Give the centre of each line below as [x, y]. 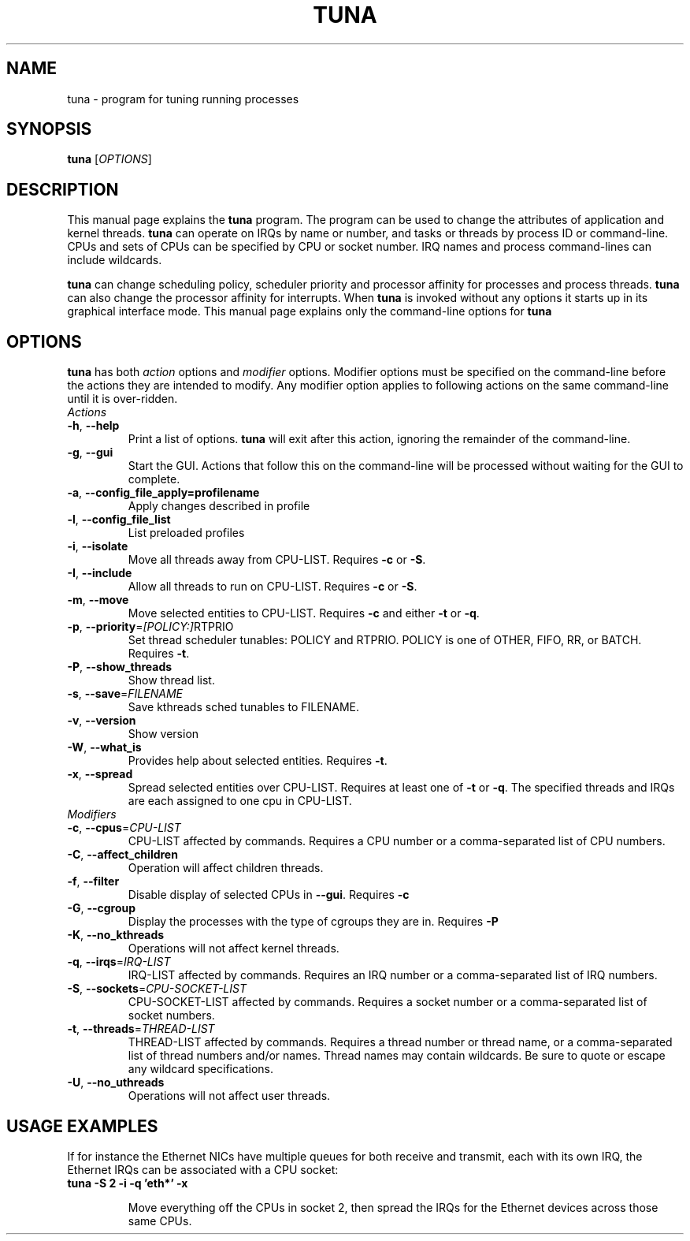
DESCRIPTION [63, 189]
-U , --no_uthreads [116, 1083]
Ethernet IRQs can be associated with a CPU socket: [203, 1169]
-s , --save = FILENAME [125, 694]
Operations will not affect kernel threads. [234, 948]
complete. [154, 479]
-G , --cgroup [102, 908]
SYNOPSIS [49, 129]
